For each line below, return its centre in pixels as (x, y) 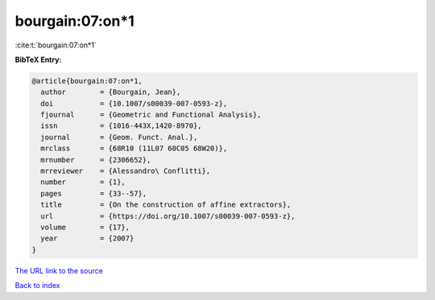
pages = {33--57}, (94, 193)
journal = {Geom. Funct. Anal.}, (119, 137)
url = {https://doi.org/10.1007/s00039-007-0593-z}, (168, 216)
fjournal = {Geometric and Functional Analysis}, (151, 115)
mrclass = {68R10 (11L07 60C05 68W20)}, (134, 148)
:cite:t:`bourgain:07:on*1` (56, 45)
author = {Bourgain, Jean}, (111, 92)
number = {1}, (83, 182)
